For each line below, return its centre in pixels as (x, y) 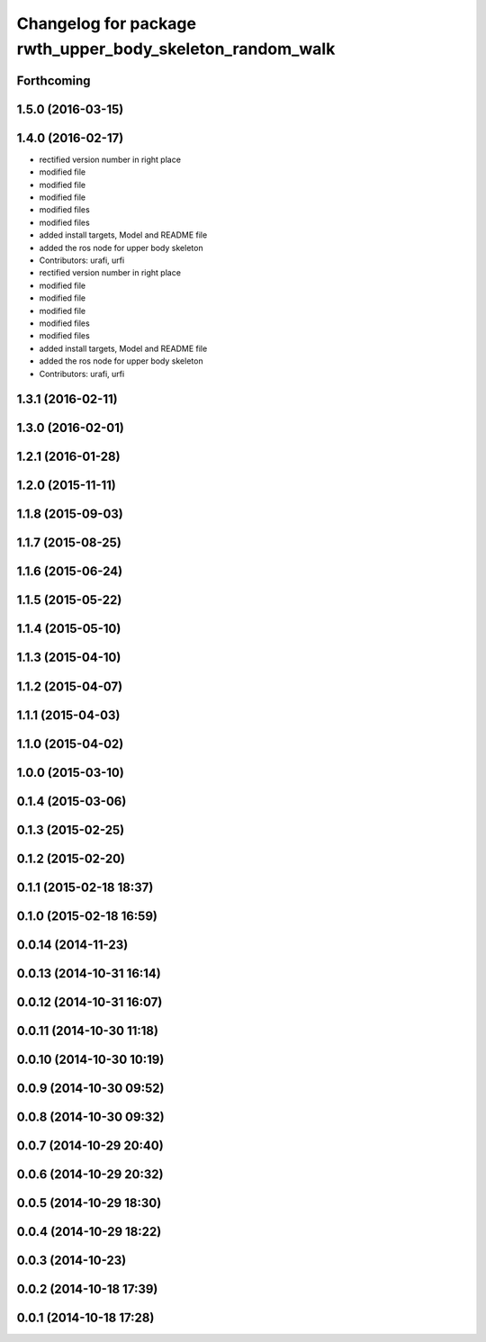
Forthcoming (54, 81)
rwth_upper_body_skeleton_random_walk (176, 49)
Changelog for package (107, 23)
